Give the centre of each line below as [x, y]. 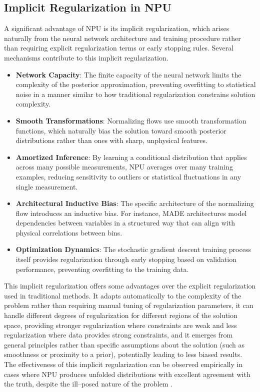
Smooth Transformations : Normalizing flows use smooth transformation [131, 120]
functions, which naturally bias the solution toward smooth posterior [121, 130]
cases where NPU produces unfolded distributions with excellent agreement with [127, 374]
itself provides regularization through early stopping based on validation [126, 259]
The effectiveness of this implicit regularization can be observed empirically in [123, 364]
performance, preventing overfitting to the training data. [102, 269]
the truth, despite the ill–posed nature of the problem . [88, 384]
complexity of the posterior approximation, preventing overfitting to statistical [136, 84]
